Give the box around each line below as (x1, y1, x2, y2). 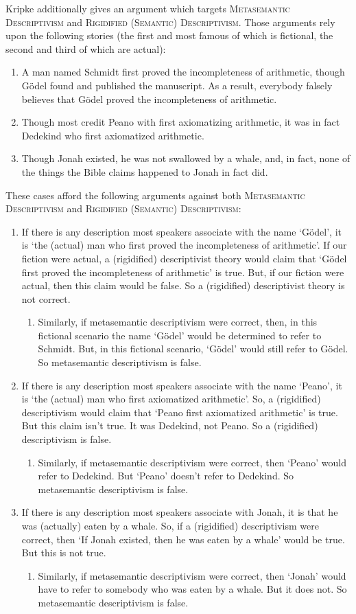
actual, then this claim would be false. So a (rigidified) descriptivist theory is (21, 278, 345, 293)
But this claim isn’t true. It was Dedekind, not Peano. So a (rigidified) (21, 418, 318, 433)
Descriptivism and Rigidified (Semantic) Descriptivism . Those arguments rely (5, 14, 335, 29)
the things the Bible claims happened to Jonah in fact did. (21, 164, 268, 179)
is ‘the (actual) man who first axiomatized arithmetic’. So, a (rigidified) (21, 391, 321, 406)
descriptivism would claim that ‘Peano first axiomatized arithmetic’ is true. (21, 405, 338, 419)
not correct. (21, 291, 71, 306)
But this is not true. (21, 545, 106, 560)
